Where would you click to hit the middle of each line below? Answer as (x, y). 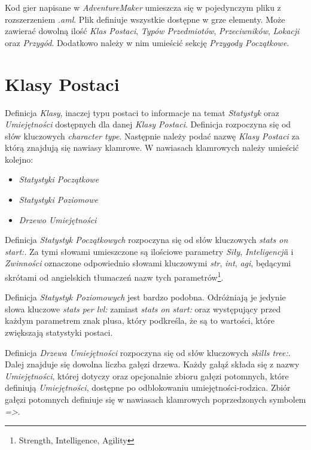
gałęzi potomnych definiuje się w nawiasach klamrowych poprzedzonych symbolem (155, 399)
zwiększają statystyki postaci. (59, 332)
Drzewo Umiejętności (58, 219)
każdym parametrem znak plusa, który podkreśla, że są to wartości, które (140, 320)
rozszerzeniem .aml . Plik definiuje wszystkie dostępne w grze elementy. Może (145, 19)
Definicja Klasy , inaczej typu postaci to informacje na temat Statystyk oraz (142, 112)
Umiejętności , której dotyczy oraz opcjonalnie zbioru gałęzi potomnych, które (147, 375)
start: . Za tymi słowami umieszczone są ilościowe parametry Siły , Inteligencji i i (149, 251)
